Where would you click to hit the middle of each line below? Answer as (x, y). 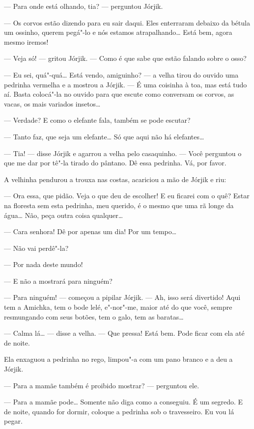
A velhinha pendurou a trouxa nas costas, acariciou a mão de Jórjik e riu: (115, 179)
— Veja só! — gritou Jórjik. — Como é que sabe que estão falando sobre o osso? (125, 58)
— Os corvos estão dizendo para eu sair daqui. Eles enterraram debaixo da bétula (127, 22)
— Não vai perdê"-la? (36, 248)
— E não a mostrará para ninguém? (58, 281)
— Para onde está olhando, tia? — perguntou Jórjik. (84, 6)
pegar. (13, 421)
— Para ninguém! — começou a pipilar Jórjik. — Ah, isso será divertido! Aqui (122, 297)
